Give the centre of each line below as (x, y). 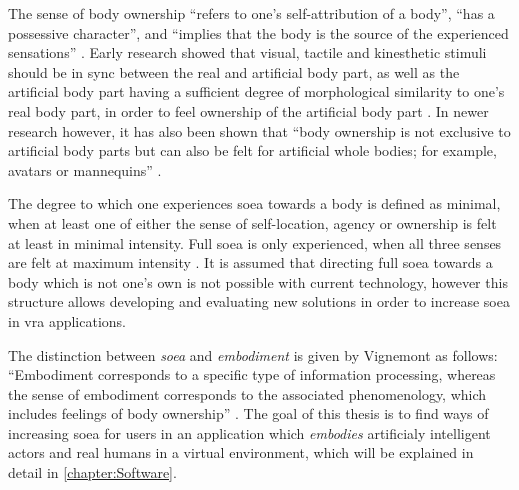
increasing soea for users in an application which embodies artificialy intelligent (249, 432)
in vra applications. (67, 320)
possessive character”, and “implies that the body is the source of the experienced (258, 32)
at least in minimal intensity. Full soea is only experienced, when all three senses (255, 242)
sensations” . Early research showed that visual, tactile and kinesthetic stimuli (247, 52)
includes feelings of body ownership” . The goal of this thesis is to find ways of (248, 413)
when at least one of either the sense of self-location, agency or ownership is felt (252, 222)
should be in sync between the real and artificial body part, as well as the (234, 71)
